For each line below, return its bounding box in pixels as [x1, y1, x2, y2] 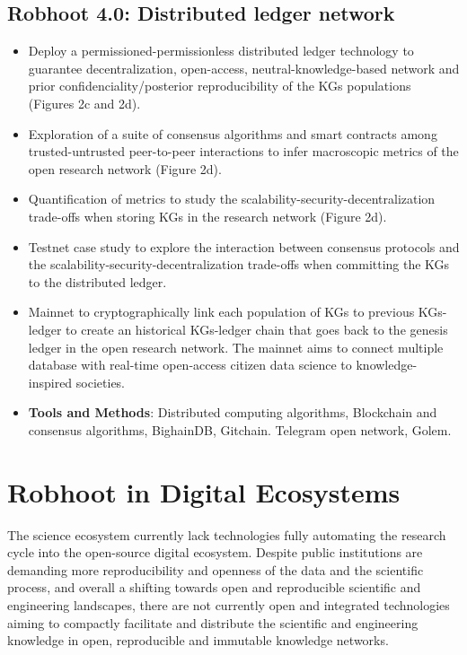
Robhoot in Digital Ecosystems [7, 473, 401, 510]
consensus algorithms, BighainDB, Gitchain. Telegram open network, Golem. [28, 420, 452, 439]
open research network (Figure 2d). [28, 159, 222, 178]
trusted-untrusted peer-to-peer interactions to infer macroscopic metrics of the [28, 142, 459, 161]
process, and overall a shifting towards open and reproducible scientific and [7, 578, 421, 597]
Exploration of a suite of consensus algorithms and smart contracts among [28, 124, 437, 143]
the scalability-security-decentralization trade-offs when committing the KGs [28, 255, 450, 274]
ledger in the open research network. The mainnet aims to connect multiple [28, 337, 444, 356]
